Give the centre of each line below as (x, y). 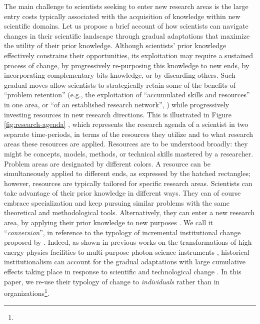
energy (14, 252)
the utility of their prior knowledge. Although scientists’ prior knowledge (115, 45)
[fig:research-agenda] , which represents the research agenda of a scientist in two (126, 124)
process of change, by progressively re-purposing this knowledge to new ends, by (127, 65)
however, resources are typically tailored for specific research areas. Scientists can (128, 183)
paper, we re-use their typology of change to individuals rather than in (112, 281)
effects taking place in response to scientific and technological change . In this (123, 272)
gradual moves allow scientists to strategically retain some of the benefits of (120, 85)
